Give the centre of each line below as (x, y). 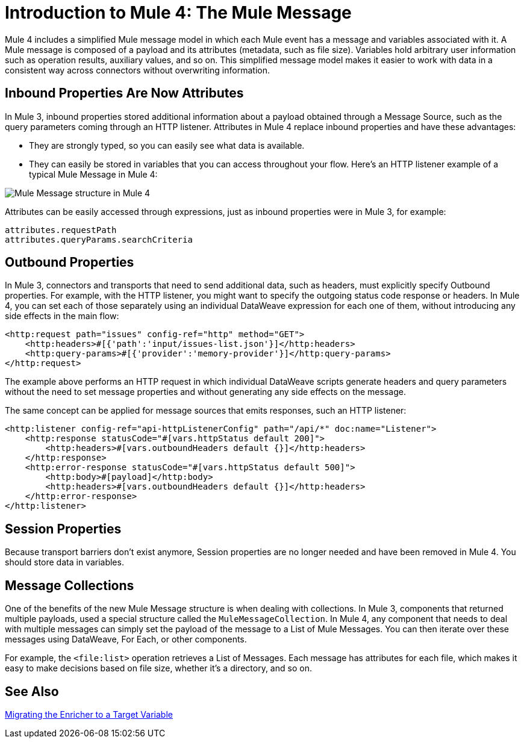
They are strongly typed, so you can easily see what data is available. (167, 145)
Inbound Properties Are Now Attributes (124, 93)
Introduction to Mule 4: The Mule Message (178, 13)
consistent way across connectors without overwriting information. (137, 70)
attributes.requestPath (61, 230)
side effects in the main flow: (62, 316)
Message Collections (70, 585)
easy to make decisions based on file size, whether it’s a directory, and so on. (158, 668)
